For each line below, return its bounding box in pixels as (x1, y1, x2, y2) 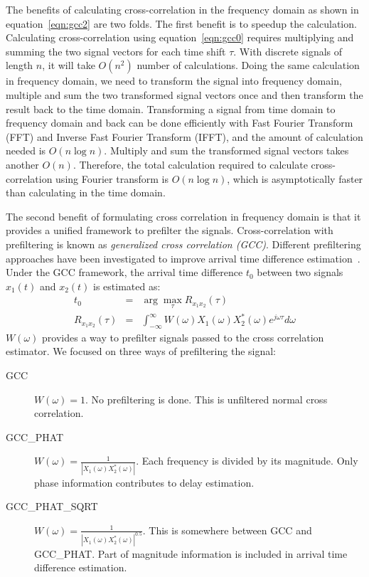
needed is (6, 143, 46, 158)
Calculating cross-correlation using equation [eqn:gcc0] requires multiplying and (6, 30, 354, 45)
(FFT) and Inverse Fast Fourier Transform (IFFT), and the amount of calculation (6, 129, 363, 144)
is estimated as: (93, 278, 161, 293)
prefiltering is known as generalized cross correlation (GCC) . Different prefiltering (6, 236, 361, 251)
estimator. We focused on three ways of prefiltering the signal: (6, 344, 277, 359)
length (6, 58, 33, 73)
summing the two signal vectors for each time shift (6, 43, 226, 58)
